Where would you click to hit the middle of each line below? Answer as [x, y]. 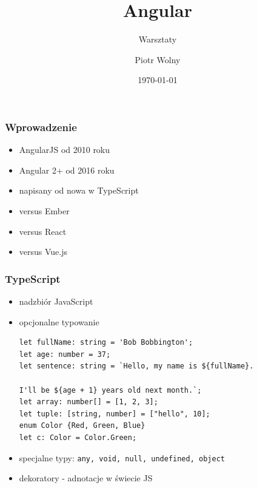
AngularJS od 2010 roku [65, 150]
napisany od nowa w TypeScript [79, 190]
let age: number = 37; [65, 354]
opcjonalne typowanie [59, 321]
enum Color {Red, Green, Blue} [82, 426]
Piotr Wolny [158, 59]
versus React [43, 231]
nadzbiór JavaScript [56, 301]
